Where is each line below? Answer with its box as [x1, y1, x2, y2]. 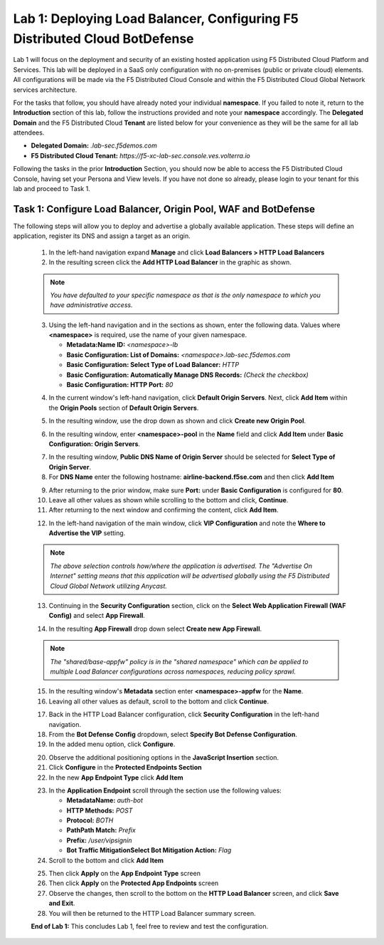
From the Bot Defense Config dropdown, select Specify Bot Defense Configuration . [48, 730, 298, 738]
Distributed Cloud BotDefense [13, 31, 194, 46]
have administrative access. [50, 301, 133, 309]
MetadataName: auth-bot [66, 796, 144, 805]
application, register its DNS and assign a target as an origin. [13, 232, 191, 240]
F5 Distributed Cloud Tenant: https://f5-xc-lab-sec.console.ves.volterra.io [31, 151, 250, 160]
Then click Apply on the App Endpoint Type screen [48, 869, 201, 878]
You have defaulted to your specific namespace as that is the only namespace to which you [50, 291, 321, 299]
